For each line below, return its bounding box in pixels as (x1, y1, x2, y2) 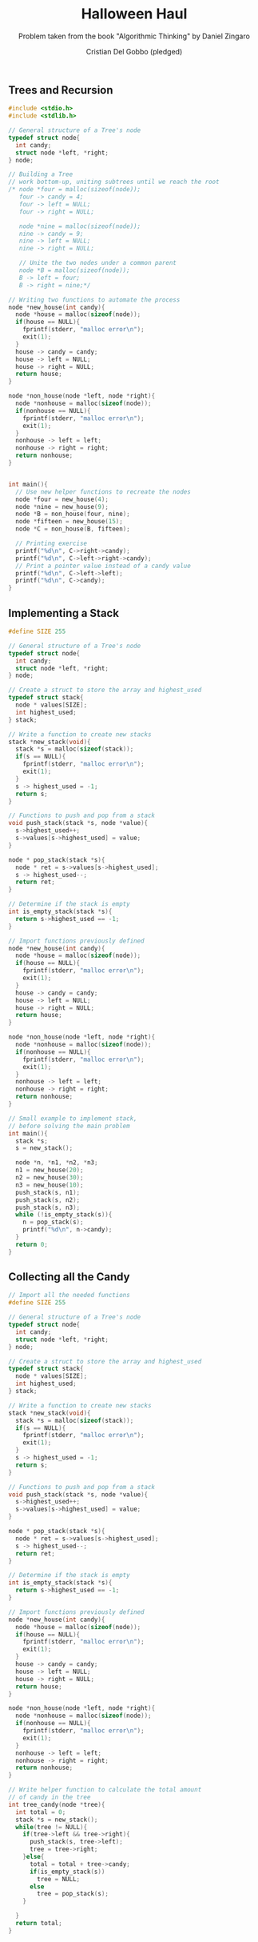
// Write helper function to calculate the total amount (8, 1786, 202, 1794)
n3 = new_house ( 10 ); (15, 1181, 84, 1189)
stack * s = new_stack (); (15, 1816, 98, 1824)
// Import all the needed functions (8, 1291, 130, 1299)
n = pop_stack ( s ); (22, 1218, 84, 1227)
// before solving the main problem (8, 1122, 130, 1130)
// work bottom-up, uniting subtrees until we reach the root (8, 178, 220, 186)
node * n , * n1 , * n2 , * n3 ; (15, 1159, 98, 1167)
